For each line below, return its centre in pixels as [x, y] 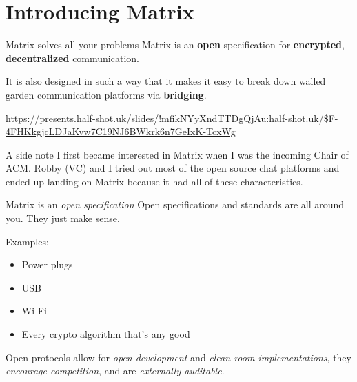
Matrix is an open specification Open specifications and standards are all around [175, 204]
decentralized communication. [72, 58]
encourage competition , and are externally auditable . [115, 371]
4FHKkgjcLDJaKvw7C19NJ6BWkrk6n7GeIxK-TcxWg [121, 131]
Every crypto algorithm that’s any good [106, 334]
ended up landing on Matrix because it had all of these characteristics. [154, 181]
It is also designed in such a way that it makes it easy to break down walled [166, 81]
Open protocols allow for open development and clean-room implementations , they [178, 357]
